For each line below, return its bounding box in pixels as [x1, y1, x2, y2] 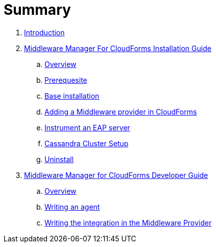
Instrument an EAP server [44, 123, 130, 132]
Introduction [24, 28, 65, 37]
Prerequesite [44, 75, 87, 84]
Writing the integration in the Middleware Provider [44, 218, 212, 227]
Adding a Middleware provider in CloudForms [44, 107, 197, 116]
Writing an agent [44, 202, 100, 211]
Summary [4, 1, 71, 18]
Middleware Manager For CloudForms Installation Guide [24, 43, 211, 53]
